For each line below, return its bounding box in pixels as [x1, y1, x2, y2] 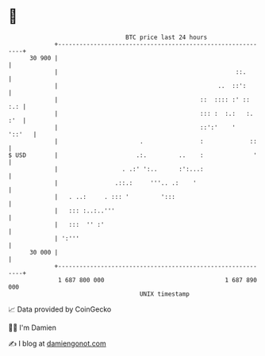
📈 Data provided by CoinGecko [8, 304, 112, 314]
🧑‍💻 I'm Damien [8, 323, 57, 332]
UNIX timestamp [139, 289, 190, 298]
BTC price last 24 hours [125, 33, 208, 41]
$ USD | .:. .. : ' [8, 151, 258, 159]
